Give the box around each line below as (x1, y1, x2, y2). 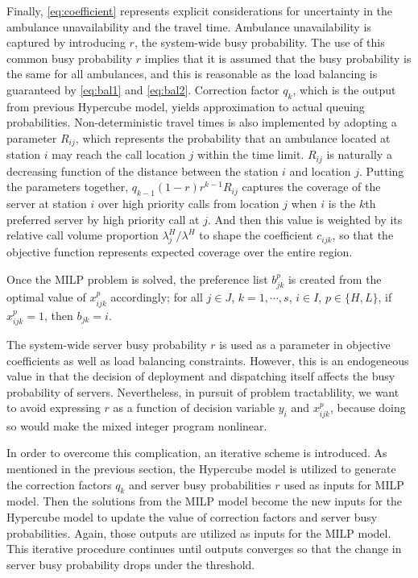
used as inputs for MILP (283, 476, 404, 493)
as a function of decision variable (113, 399, 275, 416)
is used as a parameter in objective (219, 336, 391, 353)
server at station (6, 195, 87, 212)
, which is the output (292, 81, 396, 98)
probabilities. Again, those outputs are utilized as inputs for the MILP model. (6, 524, 391, 541)
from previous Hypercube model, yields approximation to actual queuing (6, 98, 365, 114)
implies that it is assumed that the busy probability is (144, 49, 412, 66)
